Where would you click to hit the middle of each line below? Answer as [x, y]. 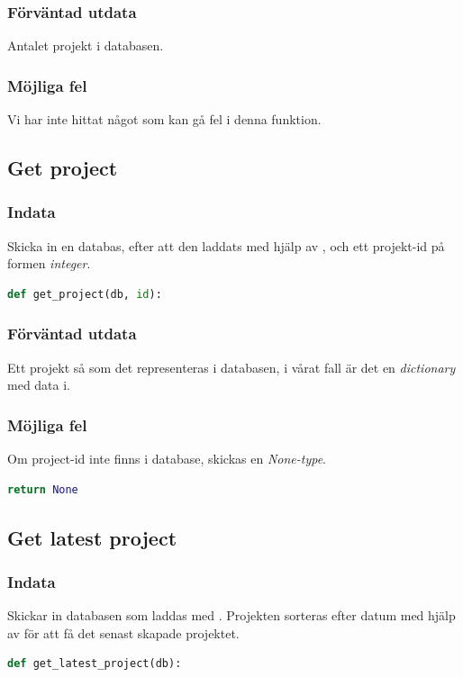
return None [43, 489]
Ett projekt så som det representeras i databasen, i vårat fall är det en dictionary [231, 367]
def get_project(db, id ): [85, 294]
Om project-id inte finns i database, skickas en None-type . [167, 459]
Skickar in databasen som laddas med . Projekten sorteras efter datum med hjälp [231, 615]
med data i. [39, 385]
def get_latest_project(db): [95, 664]
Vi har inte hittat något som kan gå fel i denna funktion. [164, 119]
